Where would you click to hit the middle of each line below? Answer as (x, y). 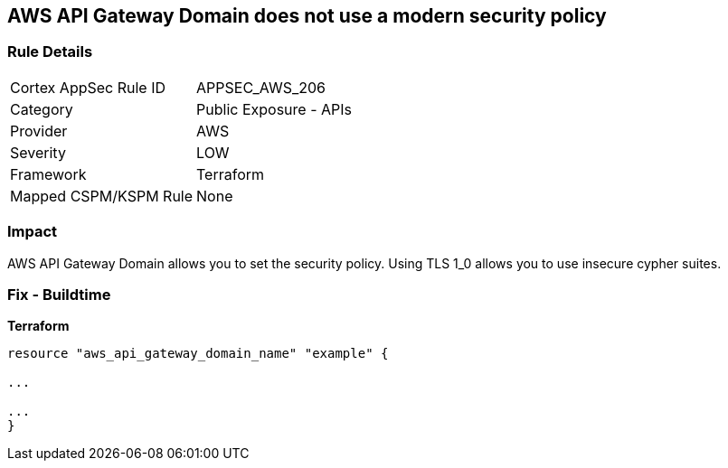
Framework (48, 174)
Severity (38, 152)
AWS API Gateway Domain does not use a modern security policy (307, 16)
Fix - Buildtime (59, 294)
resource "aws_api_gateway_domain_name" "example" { (198, 354)
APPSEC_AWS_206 (261, 87)
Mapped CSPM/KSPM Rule (102, 196)
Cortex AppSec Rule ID (88, 87)
